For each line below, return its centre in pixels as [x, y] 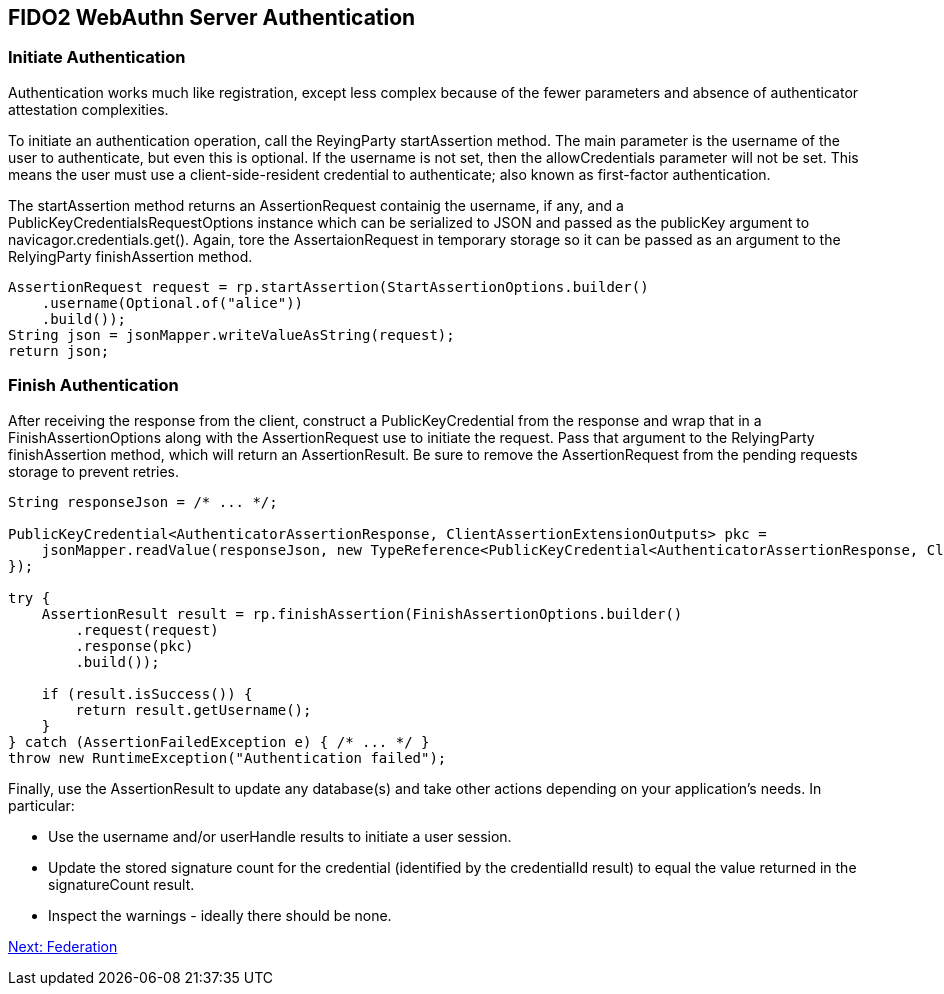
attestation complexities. [88, 109]
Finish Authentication [93, 385]
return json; [59, 350]
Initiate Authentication [97, 57]
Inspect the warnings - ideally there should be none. [220, 915]
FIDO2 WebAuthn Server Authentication [212, 17]
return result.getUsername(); [193, 709]
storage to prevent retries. [94, 471]
